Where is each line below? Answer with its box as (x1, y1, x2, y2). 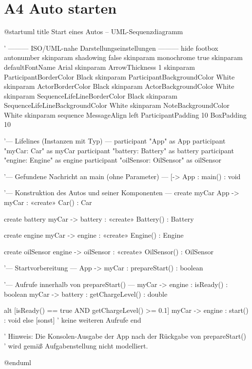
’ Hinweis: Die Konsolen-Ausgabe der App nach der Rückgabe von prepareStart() (4, 331, 247, 341)
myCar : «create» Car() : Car (4, 197, 92, 207)
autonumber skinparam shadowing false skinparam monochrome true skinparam (4, 52, 243, 62)
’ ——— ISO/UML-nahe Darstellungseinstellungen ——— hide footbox (4, 42, 218, 53)
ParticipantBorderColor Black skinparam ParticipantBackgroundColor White (4, 71, 235, 82)
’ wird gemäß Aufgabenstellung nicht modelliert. (4, 340, 148, 350)
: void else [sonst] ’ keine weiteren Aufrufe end (4, 314, 141, 325)
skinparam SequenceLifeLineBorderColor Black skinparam (4, 90, 177, 101)
